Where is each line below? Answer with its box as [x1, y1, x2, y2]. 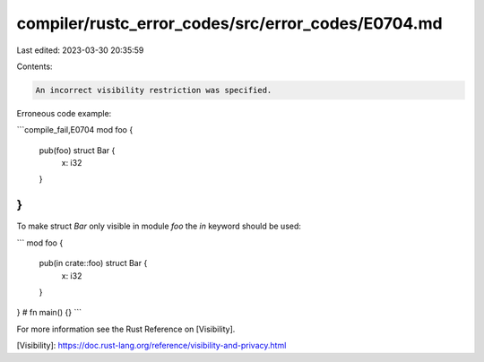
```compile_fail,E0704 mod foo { [16, 125, 134, 135]
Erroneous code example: [16, 108, 112, 118]
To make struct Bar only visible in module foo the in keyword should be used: [16, 220, 302, 232]
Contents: [16, 61, 53, 72]
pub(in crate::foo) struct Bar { [39, 258, 148, 269]
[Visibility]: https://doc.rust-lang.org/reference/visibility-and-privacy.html [16, 340, 287, 351]
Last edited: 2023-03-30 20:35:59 [16, 45, 144, 56]
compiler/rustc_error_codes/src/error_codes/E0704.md [16, 13, 443, 33]
